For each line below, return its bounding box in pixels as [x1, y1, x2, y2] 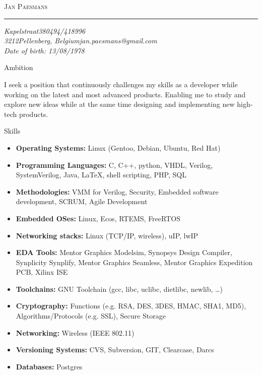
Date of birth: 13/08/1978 [4, 45, 85, 55]
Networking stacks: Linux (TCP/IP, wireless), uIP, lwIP [16, 230, 199, 240]
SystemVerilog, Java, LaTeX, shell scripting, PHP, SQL [16, 169, 186, 180]
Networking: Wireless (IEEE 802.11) [16, 327, 135, 338]
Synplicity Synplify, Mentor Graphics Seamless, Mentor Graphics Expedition [16, 257, 253, 267]
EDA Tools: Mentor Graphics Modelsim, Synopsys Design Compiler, [16, 247, 232, 258]
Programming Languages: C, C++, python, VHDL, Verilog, [16, 159, 213, 170]
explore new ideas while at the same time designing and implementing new [4, 99, 235, 109]
